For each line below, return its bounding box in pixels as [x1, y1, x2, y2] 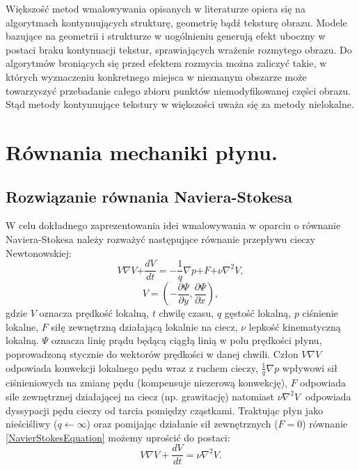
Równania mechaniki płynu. [6, 137, 278, 166]
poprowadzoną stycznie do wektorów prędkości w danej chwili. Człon [6, 346, 298, 361]
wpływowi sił [282, 360, 337, 375]
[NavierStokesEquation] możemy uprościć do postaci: [6, 430, 230, 444]
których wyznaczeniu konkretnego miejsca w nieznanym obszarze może [6, 69, 307, 84]
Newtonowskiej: [6, 245, 72, 260]
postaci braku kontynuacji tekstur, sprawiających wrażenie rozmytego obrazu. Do [6, 42, 352, 56]
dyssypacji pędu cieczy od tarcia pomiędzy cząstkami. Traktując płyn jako [6, 402, 324, 417]
